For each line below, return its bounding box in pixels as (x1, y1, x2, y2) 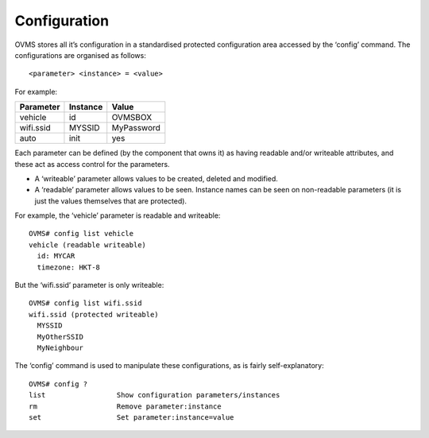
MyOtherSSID (37, 332, 83, 341)
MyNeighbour (37, 343, 83, 352)
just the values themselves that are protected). (34, 196, 187, 206)
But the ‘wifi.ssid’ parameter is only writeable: (14, 281, 164, 290)
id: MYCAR (37, 251, 75, 261)
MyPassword (111, 122, 160, 134)
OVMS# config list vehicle (29, 229, 134, 238)
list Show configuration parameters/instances (29, 390, 280, 400)
